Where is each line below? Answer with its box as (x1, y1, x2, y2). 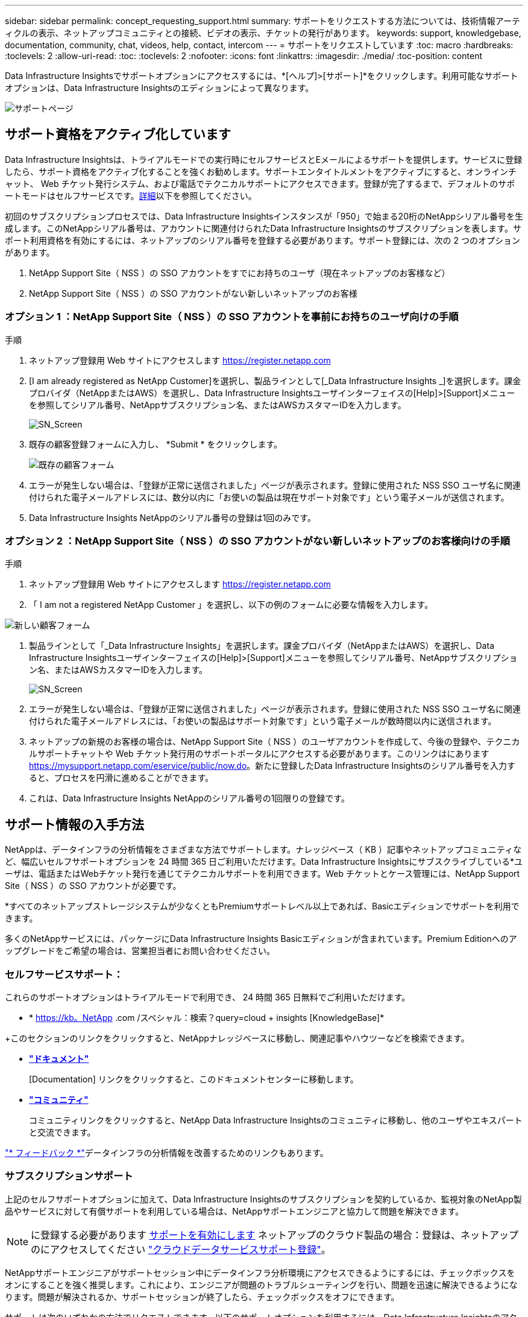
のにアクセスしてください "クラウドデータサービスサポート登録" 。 (31, 1243, 331, 1255)
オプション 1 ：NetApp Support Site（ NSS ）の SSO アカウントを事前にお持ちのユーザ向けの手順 (5, 311, 459, 323)
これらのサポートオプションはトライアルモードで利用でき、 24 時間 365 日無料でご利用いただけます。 (5, 991, 410, 1002)
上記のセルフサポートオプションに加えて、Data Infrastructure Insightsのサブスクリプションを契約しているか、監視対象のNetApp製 (5, 1193, 522, 1204)
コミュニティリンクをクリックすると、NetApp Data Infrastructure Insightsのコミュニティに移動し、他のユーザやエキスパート (29, 1114, 523, 1125)
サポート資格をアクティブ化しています (5, 127, 231, 142)
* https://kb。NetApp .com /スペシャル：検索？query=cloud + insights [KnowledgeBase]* (29, 1012, 385, 1023)
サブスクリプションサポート (5, 1170, 133, 1183)
